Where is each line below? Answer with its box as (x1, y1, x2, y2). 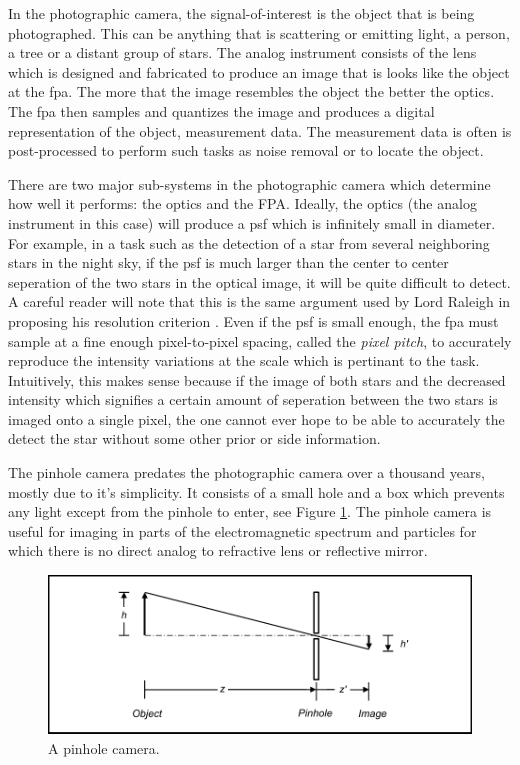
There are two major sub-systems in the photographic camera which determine (8, 173, 491, 194)
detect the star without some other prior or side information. (8, 428, 381, 449)
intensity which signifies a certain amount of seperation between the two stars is (8, 389, 498, 410)
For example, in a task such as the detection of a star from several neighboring (8, 232, 490, 253)
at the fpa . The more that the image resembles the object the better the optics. (8, 81, 495, 102)
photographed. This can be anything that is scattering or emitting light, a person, (8, 22, 510, 43)
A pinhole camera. (48, 737, 160, 758)
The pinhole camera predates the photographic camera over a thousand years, (8, 462, 485, 483)
